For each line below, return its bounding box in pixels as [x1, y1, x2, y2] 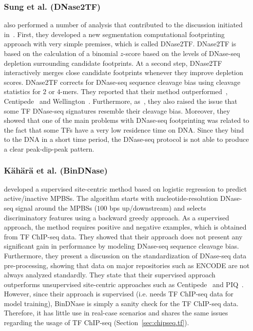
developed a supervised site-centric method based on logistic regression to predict [4, 183, 247, 194]
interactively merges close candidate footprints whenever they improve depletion [4, 67, 243, 78]
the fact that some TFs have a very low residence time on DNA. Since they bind [4, 124, 244, 135]
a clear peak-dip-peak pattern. [4, 143, 95, 154]
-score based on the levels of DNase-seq [123, 48, 240, 58]
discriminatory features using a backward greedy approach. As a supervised [4, 212, 229, 222]
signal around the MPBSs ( [15, 202, 97, 213]
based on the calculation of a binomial [4, 48, 118, 58]
